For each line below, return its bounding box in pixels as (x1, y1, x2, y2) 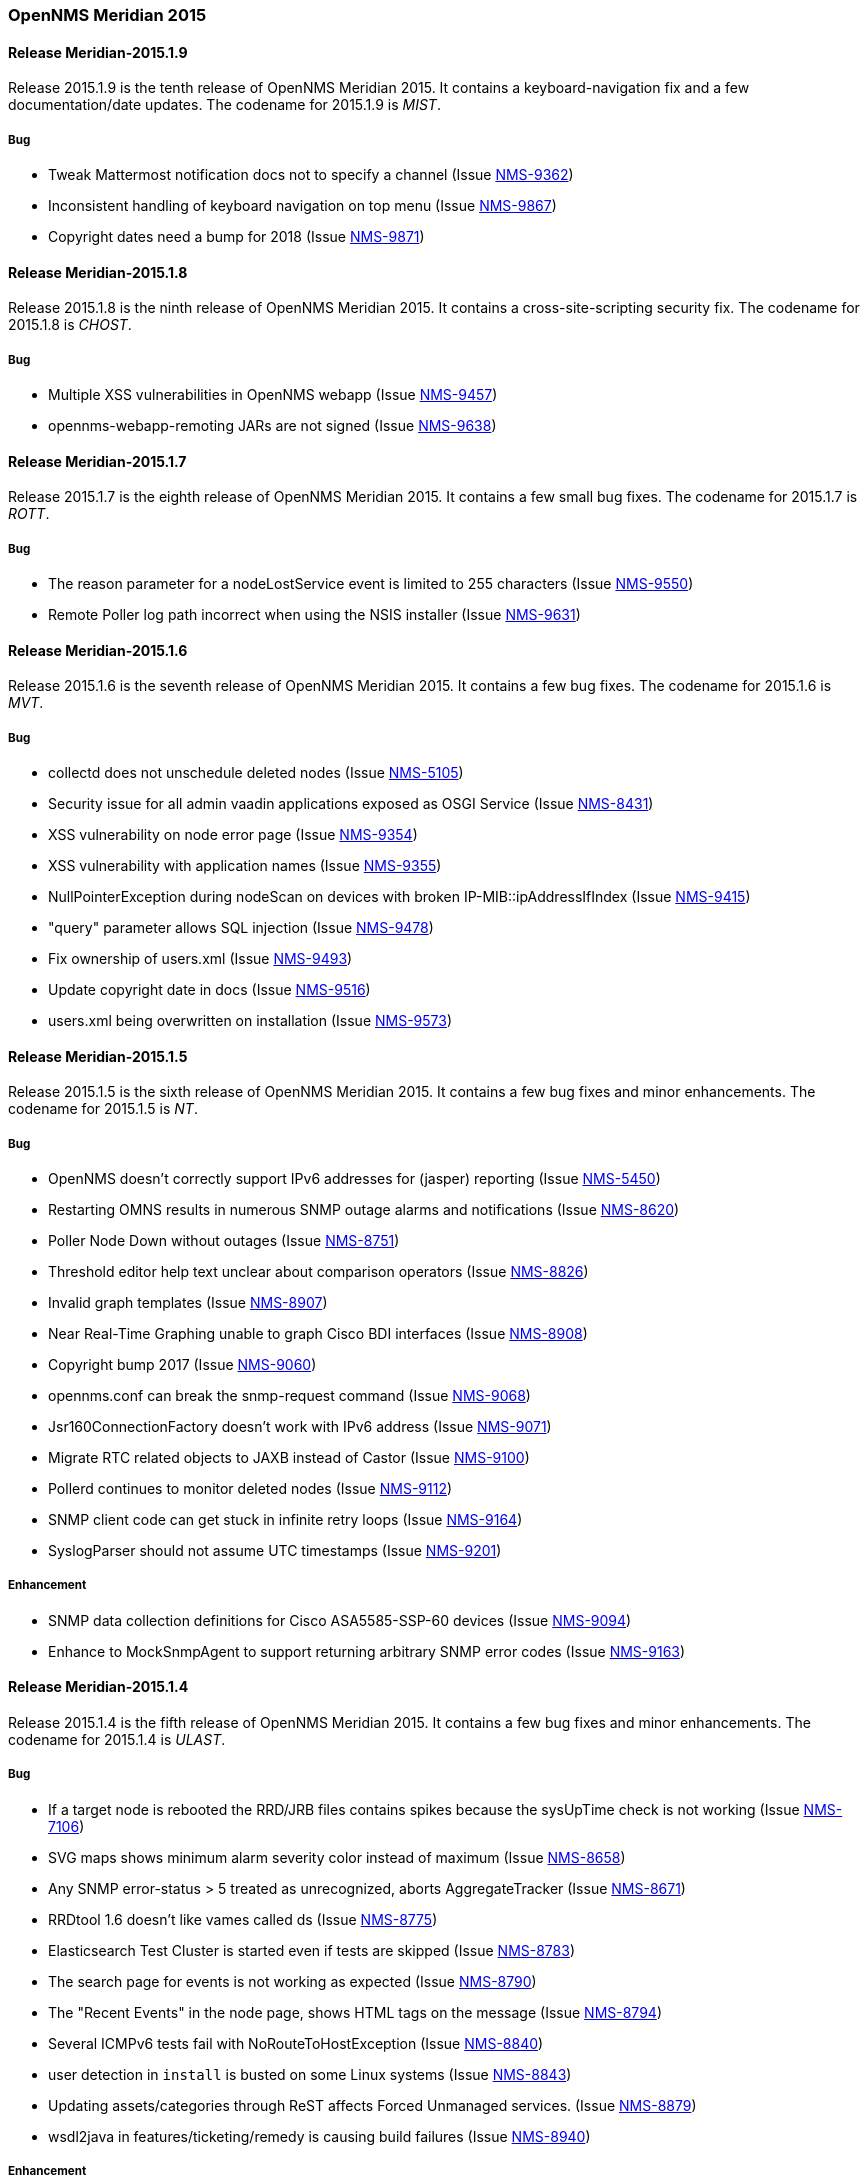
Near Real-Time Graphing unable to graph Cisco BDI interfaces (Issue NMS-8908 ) (48, 1325, 588, 1342)
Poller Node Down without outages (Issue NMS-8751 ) (48, 1232, 400, 1249)
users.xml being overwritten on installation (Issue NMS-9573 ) (48, 1012, 453, 1029)
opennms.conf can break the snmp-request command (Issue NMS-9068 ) (48, 1387, 531, 1404)
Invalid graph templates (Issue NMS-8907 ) (48, 1294, 328, 1311)
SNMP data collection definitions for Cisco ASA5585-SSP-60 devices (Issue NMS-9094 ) (48, 1611, 632, 1629)
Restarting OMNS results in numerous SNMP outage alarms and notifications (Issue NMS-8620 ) (48, 1201, 680, 1218)
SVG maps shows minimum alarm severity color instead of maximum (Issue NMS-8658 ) (48, 1848, 626, 1866)
